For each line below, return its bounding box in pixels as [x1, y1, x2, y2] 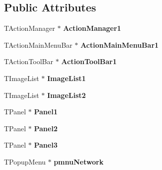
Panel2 [34, 123, 58, 133]
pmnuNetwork [54, 156, 104, 167]
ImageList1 [47, 73, 86, 83]
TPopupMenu [4, 156, 46, 167]
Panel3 [34, 140, 58, 150]
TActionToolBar [4, 56, 54, 67]
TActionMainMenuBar [4, 39, 73, 50]
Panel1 [34, 106, 58, 117]
